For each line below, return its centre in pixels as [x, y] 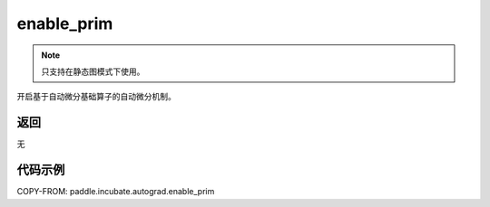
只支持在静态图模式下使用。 [93, 71]
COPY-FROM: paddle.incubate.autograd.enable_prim [116, 192]
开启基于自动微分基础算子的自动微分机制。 [96, 97]
